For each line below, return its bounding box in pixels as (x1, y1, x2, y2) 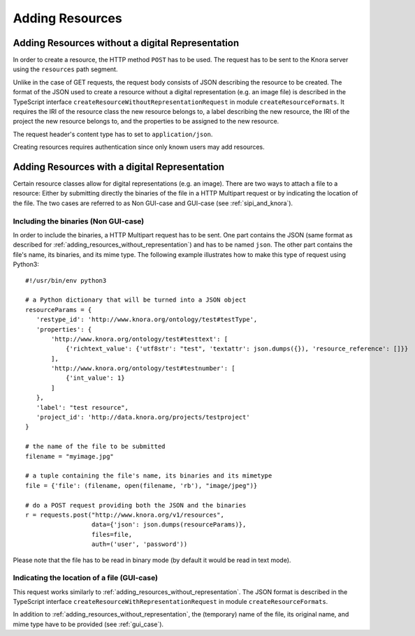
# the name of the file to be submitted (25, 443, 166, 450)
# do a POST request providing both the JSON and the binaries (25, 501, 247, 509)
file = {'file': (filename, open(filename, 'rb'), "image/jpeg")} (25, 482, 258, 489)
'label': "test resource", (36, 404, 129, 411)
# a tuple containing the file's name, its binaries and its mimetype (25, 472, 272, 480)
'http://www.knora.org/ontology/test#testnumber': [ (51, 364, 235, 373)
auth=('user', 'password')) (91, 540, 188, 548)
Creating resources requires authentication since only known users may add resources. (13, 143, 265, 151)
